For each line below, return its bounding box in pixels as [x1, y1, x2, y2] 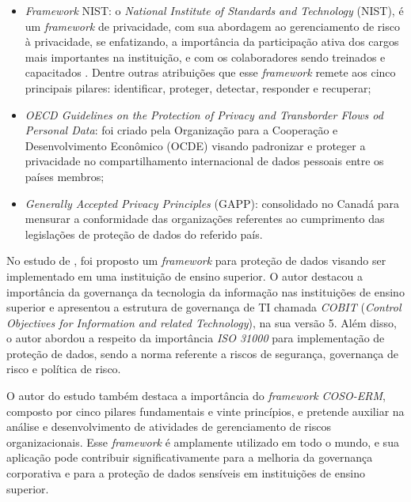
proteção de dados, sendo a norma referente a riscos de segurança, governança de [6, 345, 398, 361]
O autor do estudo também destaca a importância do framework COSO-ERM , [6, 387, 386, 404]
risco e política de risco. [6, 360, 121, 377]
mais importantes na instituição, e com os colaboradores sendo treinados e [25, 48, 386, 65]
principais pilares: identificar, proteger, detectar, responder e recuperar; [25, 79, 371, 96]
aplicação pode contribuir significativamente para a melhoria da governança [6, 449, 373, 466]
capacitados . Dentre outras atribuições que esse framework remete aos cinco [25, 64, 396, 81]
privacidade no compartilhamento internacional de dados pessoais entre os [25, 153, 384, 169]
